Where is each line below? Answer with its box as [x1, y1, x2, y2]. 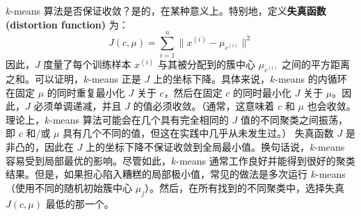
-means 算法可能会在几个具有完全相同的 [49, 112, 229, 126]
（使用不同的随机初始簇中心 [6, 180, 132, 194]
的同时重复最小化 [47, 85, 125, 99]
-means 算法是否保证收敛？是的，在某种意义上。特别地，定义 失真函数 [10, 3, 326, 17]
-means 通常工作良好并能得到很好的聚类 [176, 153, 355, 167]
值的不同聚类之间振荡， [240, 112, 348, 126]
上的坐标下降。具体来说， [152, 72, 270, 86]
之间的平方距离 [282, 57, 351, 72]
